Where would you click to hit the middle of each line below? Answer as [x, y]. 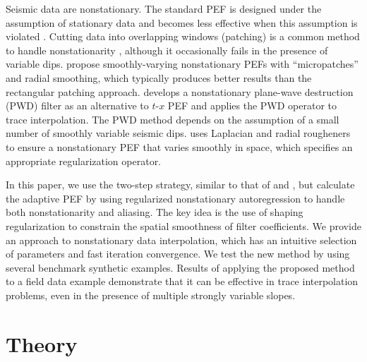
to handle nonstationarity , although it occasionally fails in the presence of [167, 50]
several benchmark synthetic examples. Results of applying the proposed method [180, 267]
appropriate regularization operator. [84, 161]
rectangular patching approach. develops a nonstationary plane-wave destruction [180, 91]
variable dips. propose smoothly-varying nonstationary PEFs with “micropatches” [182, 64]
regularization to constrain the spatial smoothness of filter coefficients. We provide [183, 225]
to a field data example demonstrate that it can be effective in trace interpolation [182, 281]
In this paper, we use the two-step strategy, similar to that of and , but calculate [180, 185]
